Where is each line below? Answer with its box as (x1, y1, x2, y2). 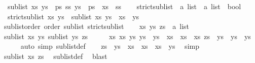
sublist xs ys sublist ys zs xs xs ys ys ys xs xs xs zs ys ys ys (4, 30, 251, 41)
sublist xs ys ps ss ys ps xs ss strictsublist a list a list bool (7, 1, 241, 11)
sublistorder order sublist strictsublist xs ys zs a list (4, 21, 190, 31)
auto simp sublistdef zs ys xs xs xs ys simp (20, 41, 199, 51)
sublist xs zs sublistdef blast (4, 50, 107, 61)
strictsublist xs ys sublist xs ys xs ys (7, 11, 139, 21)
